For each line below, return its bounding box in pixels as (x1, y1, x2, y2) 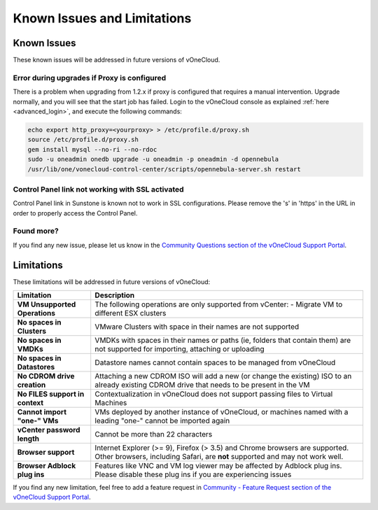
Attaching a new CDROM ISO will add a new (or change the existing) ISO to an (94, 371, 352, 381)
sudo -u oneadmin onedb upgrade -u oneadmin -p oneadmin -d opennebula (27, 155, 279, 164)
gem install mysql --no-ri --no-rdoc (27, 146, 157, 153)
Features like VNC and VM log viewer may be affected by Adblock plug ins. (94, 461, 342, 471)
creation (17, 380, 46, 390)
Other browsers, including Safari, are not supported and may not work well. (94, 452, 344, 462)
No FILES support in (17, 389, 85, 399)
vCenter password (17, 425, 80, 435)
